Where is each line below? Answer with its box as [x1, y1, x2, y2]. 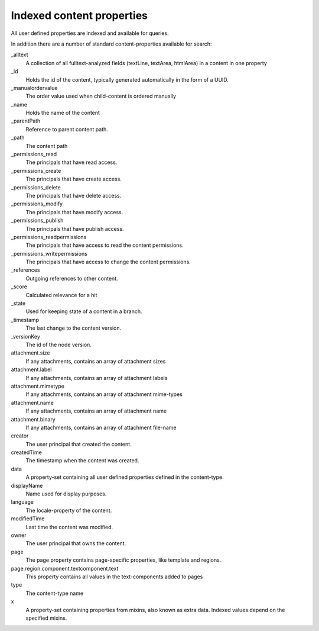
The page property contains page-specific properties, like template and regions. [25, 556, 222, 564]
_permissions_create [11, 167, 61, 174]
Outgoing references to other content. [25, 275, 118, 282]
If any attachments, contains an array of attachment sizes [25, 358, 166, 365]
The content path [25, 142, 68, 149]
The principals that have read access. [25, 159, 118, 166]
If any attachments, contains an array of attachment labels [25, 374, 168, 381]
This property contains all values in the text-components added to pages [25, 573, 203, 580]
